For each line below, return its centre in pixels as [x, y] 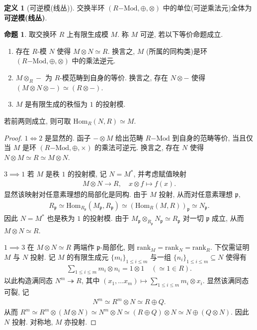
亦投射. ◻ [80, 321]
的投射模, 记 [87, 174]
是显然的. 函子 [68, 137]
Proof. [13, 137]
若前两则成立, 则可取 [38, 120]
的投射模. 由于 [106, 218]
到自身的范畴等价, [201, 137]
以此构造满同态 [28, 280]
